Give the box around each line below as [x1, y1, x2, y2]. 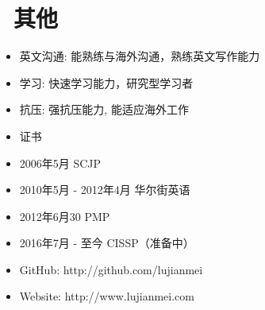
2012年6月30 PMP [19, 207, 110, 224]
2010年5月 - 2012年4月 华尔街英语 [19, 181, 190, 198]
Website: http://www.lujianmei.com [19, 288, 195, 304]
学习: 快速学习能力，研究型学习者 [19, 74, 194, 91]
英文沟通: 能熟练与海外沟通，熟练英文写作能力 [19, 48, 260, 64]
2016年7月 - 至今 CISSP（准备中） [19, 234, 194, 251]
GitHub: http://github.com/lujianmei [19, 261, 203, 277]
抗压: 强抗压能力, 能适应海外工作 [19, 101, 189, 118]
